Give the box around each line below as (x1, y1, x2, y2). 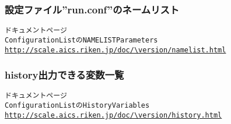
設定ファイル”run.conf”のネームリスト (5, 2, 180, 16)
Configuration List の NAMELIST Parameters (5, 36, 158, 44)
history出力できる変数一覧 (5, 68, 124, 82)
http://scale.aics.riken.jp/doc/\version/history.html (5, 111, 222, 119)
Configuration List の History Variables (5, 101, 150, 110)
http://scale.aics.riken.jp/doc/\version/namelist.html (5, 45, 226, 54)
